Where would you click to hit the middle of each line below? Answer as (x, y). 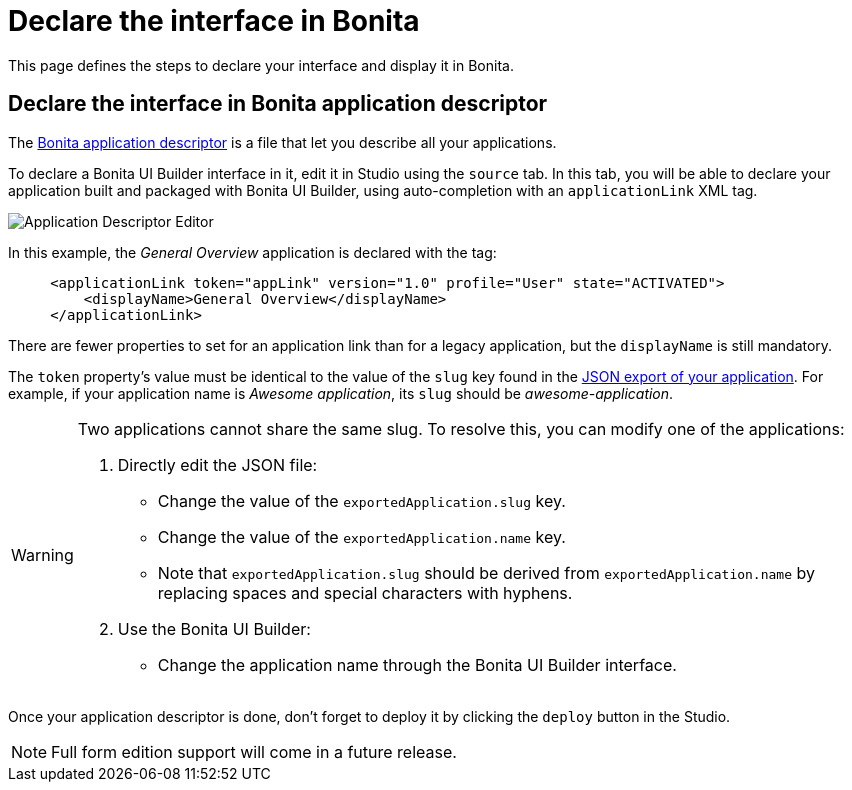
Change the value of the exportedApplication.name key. (361, 536)
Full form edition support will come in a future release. (254, 751)
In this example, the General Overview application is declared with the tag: (252, 252)
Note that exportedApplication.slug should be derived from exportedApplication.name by (486, 572)
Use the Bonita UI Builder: (214, 628)
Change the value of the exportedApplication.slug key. (361, 500)
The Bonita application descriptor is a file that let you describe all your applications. (282, 142)
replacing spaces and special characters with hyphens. (365, 592)
